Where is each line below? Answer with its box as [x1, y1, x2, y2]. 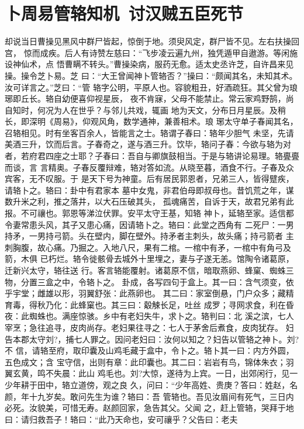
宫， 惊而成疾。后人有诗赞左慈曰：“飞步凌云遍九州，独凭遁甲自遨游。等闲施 [5, 46, 298, 58]
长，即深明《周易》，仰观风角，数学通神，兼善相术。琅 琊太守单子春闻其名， [5, 115, 298, 127]
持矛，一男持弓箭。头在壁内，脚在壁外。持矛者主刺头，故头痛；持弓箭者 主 [5, 230, 294, 242]
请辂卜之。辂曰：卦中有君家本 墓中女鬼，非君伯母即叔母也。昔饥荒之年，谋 [5, 184, 294, 196]
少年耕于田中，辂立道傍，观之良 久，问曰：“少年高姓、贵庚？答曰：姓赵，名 [5, 378, 298, 390]
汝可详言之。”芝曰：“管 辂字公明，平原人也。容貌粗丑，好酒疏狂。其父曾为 [5, 81, 289, 93]
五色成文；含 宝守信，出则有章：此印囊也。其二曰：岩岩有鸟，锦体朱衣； [5, 355, 286, 368]
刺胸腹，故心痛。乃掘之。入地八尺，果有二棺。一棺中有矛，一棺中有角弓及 [5, 241, 291, 253]
